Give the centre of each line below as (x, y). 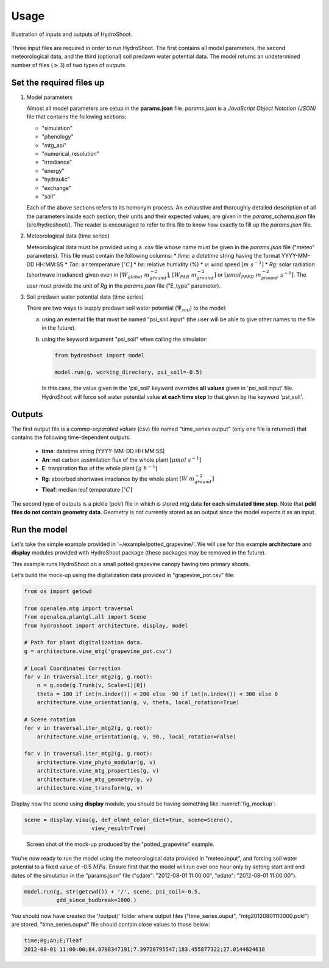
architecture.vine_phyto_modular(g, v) (97, 762)
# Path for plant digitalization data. (83, 642)
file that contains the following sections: (76, 117)
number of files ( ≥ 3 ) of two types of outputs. (69, 65)
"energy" (53, 170)
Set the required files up (58, 82)
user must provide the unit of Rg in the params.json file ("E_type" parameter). (124, 286)
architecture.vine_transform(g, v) (90, 788)
